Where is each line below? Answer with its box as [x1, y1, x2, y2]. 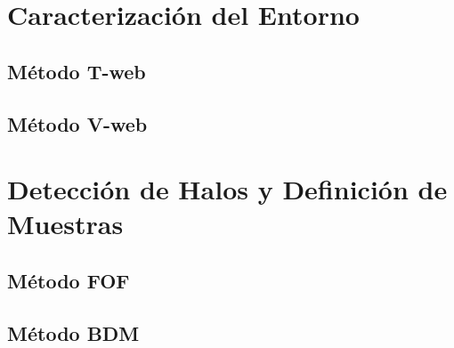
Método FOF [7, 266, 130, 294]
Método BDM [7, 319, 140, 346]
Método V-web [7, 109, 148, 137]
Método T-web [7, 57, 146, 85]
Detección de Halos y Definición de [7, 171, 448, 207]
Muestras [7, 206, 124, 242]
